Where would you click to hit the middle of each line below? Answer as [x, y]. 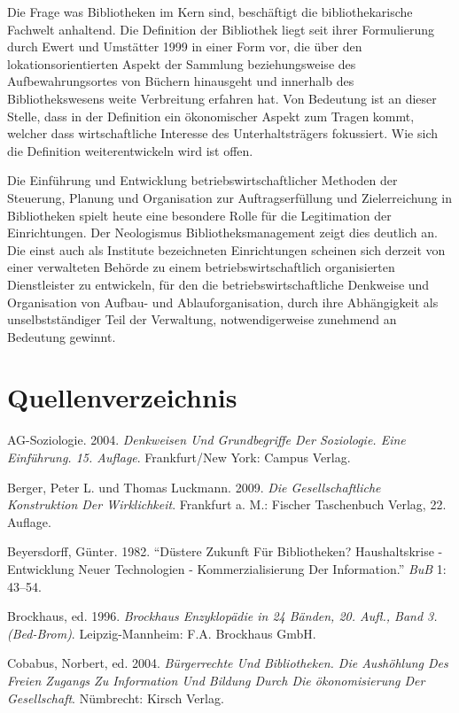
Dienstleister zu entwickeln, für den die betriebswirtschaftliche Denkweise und [218, 284]
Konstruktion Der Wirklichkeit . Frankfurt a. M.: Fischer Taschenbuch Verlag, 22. [227, 504]
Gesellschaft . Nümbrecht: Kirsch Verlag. [116, 697]
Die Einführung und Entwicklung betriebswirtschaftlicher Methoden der [202, 180]
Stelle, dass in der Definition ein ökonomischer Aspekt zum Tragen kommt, [211, 116]
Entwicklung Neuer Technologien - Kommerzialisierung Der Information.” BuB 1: [227, 568]
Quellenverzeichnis [122, 397]
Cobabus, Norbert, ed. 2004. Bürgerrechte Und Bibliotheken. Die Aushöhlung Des [228, 663]
